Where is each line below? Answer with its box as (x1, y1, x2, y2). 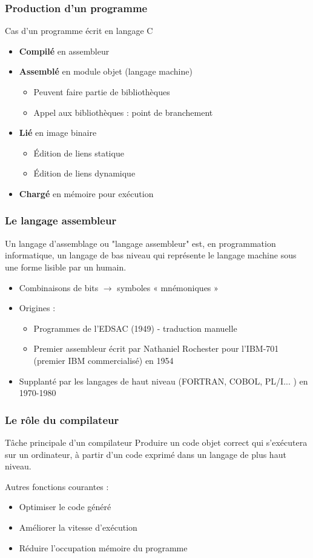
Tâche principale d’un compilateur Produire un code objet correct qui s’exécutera (5, 435, 308, 448)
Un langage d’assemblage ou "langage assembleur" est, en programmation (5, 237, 276, 249)
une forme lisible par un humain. (5, 260, 127, 273)
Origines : (19, 301, 56, 314)
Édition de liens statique (33, 146, 124, 159)
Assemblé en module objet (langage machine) (19, 65, 193, 78)
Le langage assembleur (5, 213, 117, 228)
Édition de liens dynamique (33, 167, 136, 180)
